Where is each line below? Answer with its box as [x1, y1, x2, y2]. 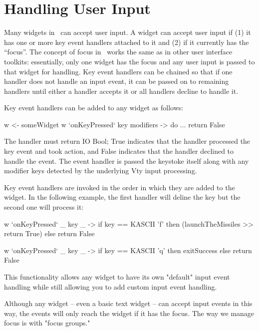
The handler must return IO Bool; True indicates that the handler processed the [4, 136, 251, 146]
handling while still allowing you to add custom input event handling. [4, 281, 217, 292]
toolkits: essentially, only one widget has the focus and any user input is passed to [4, 56, 255, 66]
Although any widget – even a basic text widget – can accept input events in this [4, 298, 253, 309]
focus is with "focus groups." [4, 318, 90, 328]
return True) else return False [4, 228, 95, 239]
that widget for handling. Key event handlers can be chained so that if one [4, 66, 233, 76]
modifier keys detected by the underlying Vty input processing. [4, 165, 197, 176]
